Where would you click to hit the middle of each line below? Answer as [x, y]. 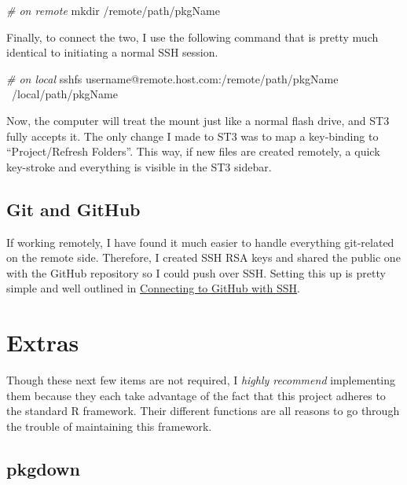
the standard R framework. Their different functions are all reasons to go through [203, 411]
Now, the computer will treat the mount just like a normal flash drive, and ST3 [198, 120]
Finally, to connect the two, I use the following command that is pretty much [192, 37]
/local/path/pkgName [64, 94]
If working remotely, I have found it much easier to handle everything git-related [200, 242]
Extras [43, 342]
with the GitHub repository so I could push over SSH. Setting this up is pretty [196, 272]
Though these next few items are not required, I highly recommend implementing [201, 380]
